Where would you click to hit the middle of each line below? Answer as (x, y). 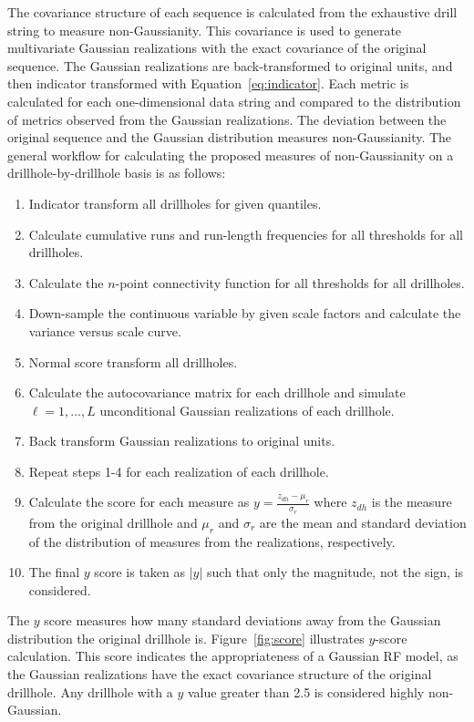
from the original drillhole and (113, 522)
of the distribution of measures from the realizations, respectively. (212, 541)
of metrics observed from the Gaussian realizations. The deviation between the (227, 119)
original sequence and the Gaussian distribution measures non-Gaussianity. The (230, 137)
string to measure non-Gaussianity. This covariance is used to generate (205, 30)
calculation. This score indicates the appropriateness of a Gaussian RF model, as (233, 656)
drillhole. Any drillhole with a (90, 691)
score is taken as (140, 572)
